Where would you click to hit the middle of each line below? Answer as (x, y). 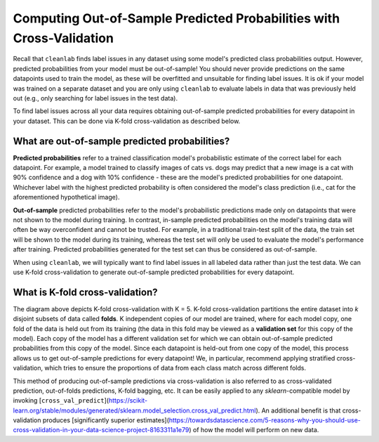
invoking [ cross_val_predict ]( (61, 401)
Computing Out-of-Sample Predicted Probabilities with (177, 18)
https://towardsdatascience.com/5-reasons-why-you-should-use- (265, 420)
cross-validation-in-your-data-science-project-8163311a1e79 (101, 430)
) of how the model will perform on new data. (254, 430)
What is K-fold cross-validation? (85, 292)
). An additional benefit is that (298, 410)
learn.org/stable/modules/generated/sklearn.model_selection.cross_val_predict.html (134, 410)
